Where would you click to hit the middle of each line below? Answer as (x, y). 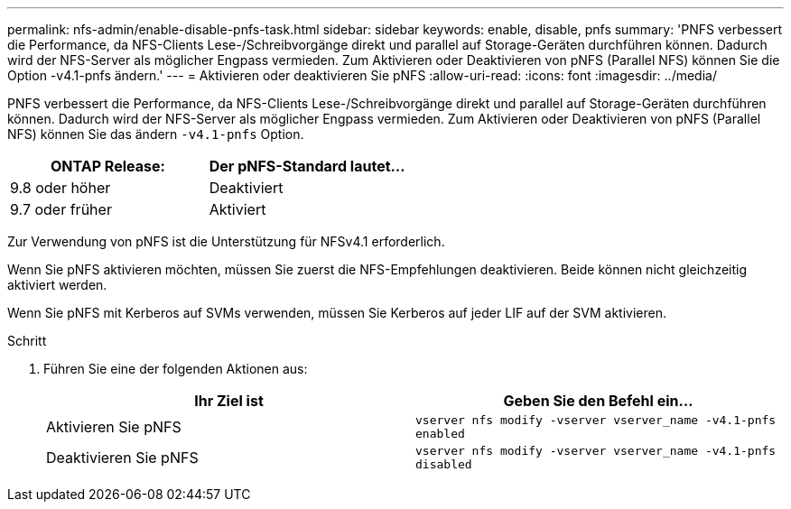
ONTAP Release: (107, 166)
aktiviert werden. (57, 285)
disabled (444, 464)
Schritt (27, 341)
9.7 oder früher (61, 209)
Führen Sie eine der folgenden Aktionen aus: (176, 369)
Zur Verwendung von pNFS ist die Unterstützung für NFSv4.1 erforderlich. (226, 241)
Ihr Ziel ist (229, 401)
